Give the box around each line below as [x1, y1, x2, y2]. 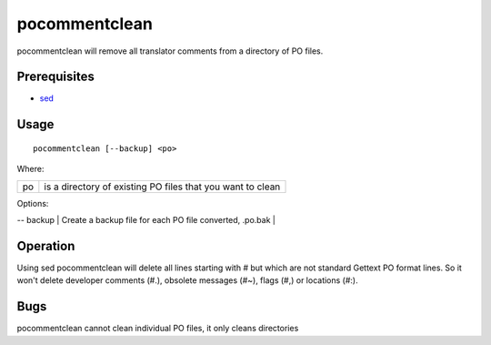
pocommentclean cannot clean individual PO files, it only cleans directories [16, 323, 299, 334]
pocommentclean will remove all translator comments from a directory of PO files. [16, 46, 324, 56]
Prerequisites [16, 69, 95, 85]
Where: [16, 164, 45, 175]
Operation [16, 238, 75, 254]
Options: [16, 198, 49, 208]
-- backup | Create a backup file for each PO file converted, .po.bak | [16, 215, 276, 226]
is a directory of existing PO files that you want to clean [44, 180, 281, 193]
